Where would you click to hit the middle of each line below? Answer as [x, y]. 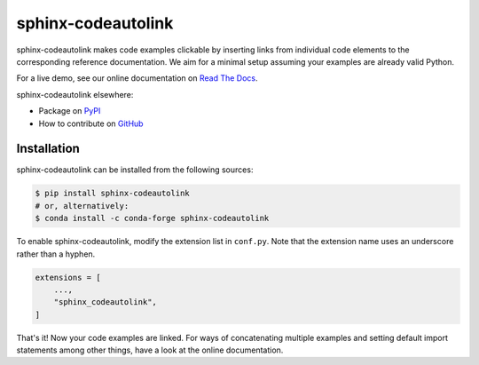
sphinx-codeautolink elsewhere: [75, 94]
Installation [48, 149]
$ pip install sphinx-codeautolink [112, 194]
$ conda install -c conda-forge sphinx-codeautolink [152, 218]
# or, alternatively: [82, 206]
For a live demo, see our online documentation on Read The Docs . [137, 78]
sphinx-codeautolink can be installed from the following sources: [135, 170]
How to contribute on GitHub [91, 123]
